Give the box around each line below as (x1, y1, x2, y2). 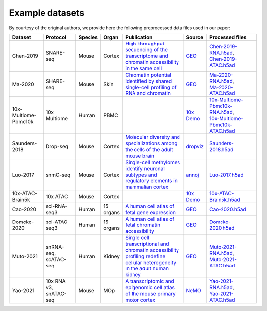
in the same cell (125, 65, 162, 72)
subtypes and (125, 171, 158, 178)
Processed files (209, 34, 247, 41)
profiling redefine (125, 253, 166, 260)
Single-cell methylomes (125, 159, 180, 166)
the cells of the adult (125, 146, 173, 153)
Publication (125, 34, 153, 41)
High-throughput (125, 40, 165, 47)
